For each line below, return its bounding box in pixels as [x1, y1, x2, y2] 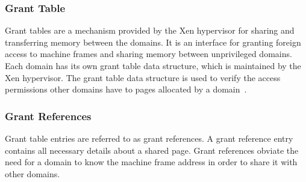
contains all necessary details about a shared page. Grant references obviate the [5, 144, 299, 156]
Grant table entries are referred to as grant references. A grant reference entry [5, 132, 293, 144]
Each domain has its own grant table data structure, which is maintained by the [5, 59, 301, 71]
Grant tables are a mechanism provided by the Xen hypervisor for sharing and [5, 24, 295, 37]
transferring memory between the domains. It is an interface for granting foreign [5, 35, 301, 48]
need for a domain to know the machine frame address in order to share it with [5, 156, 298, 168]
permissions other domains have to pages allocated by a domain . [5, 83, 247, 96]
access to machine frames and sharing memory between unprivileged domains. [5, 47, 292, 60]
